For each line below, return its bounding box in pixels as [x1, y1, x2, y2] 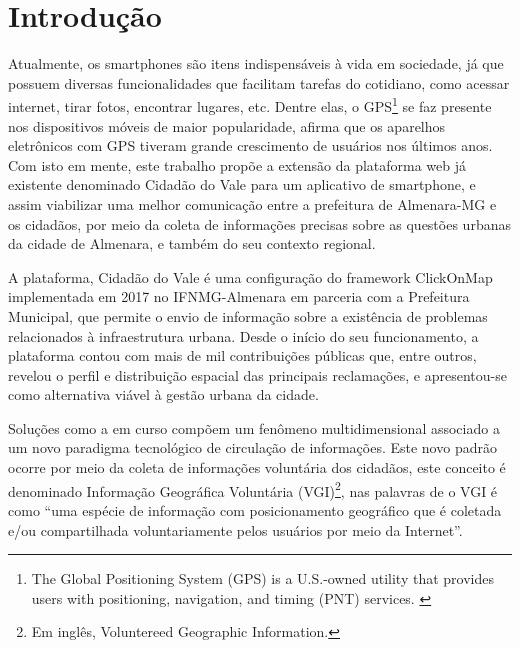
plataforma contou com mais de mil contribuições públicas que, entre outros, [8, 345, 477, 366]
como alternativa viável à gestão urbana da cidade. [8, 384, 319, 405]
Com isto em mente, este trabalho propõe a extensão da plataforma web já [8, 154, 467, 175]
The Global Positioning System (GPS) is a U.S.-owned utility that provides [31, 568, 494, 589]
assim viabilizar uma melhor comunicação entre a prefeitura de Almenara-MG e [8, 193, 497, 214]
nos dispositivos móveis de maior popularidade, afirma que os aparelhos [8, 115, 446, 136]
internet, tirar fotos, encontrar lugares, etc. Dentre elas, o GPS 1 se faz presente [8, 93, 492, 116]
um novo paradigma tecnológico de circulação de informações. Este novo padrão [8, 437, 497, 458]
